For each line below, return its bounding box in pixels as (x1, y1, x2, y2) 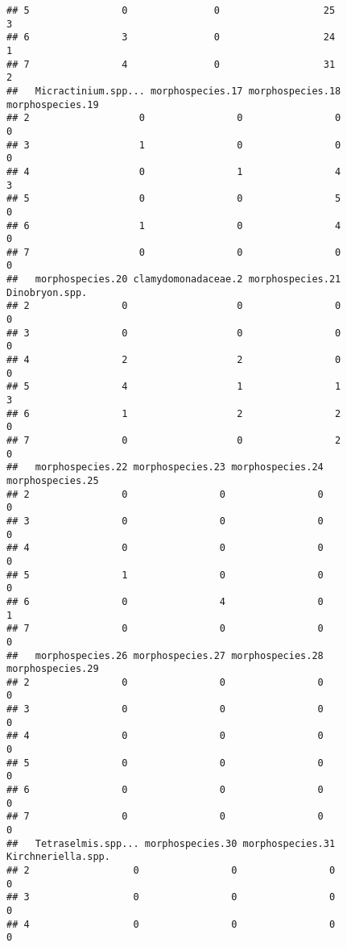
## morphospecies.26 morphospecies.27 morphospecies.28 (6, 649, 324, 661)
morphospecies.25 (6, 474, 99, 486)
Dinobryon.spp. (6, 286, 88, 298)
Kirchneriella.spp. (6, 851, 110, 863)
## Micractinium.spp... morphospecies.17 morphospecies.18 (6, 85, 341, 97)
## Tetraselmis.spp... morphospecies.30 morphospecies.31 (6, 837, 336, 849)
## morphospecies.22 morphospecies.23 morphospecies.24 (6, 461, 324, 473)
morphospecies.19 (6, 98, 99, 111)
